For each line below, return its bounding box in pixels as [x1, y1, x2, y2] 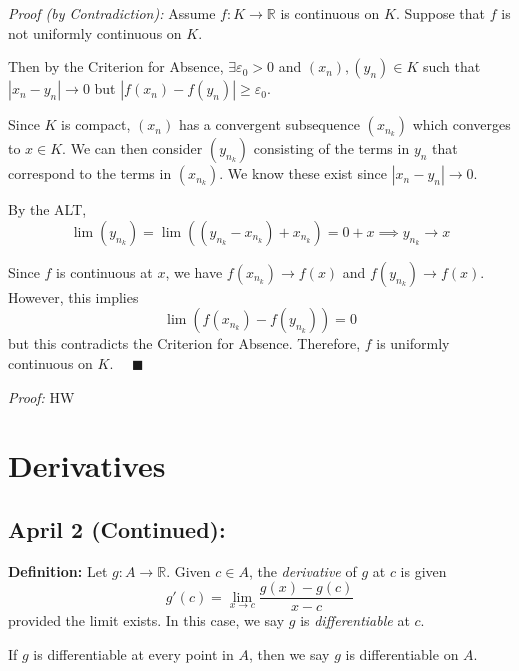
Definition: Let [8, 560, 108, 581]
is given [400, 560, 447, 581]
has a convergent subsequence [178, 114, 360, 135]
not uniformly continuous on [8, 22, 182, 43]
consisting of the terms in [253, 138, 410, 159]
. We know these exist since [219, 163, 388, 184]
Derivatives [8, 445, 166, 486]
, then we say [248, 643, 330, 664]
